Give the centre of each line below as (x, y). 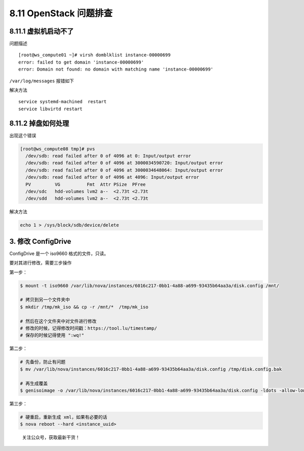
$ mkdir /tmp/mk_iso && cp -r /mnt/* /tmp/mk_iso (84, 307)
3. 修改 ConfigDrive (40, 241)
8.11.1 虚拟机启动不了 (42, 31)
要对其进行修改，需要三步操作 (41, 263)
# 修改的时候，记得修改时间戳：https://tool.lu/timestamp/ (88, 328)
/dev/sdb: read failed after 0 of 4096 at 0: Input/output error (108, 156)
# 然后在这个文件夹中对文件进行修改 (58, 321)
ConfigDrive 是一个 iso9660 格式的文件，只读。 (59, 253)
